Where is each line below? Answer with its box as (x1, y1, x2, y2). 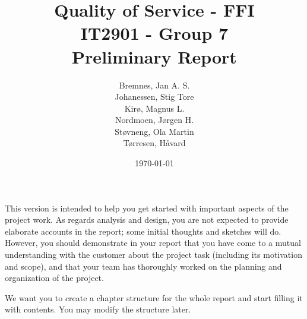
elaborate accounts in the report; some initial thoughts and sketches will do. (5, 225, 281, 237)
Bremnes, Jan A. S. (119, 78, 190, 91)
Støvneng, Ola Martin (115, 125, 194, 137)
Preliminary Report (72, 44, 237, 68)
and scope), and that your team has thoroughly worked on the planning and (5, 260, 282, 272)
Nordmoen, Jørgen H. (115, 113, 194, 126)
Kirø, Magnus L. (124, 102, 185, 114)
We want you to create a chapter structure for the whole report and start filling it (5, 291, 303, 304)
